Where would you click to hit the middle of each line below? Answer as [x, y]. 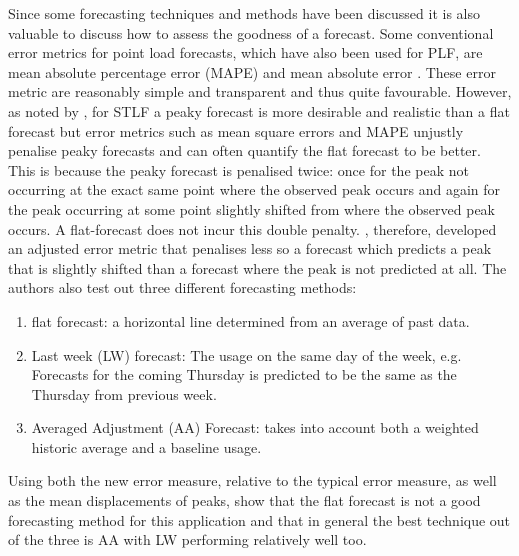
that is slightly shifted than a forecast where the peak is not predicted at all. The [257, 267]
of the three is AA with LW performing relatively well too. [187, 539]
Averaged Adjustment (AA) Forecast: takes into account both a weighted [255, 427]
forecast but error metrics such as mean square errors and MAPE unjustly [236, 130]
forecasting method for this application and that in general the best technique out [259, 519]
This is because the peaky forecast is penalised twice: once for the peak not [238, 169]
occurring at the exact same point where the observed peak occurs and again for [254, 189]
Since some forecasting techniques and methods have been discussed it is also [244, 13]
